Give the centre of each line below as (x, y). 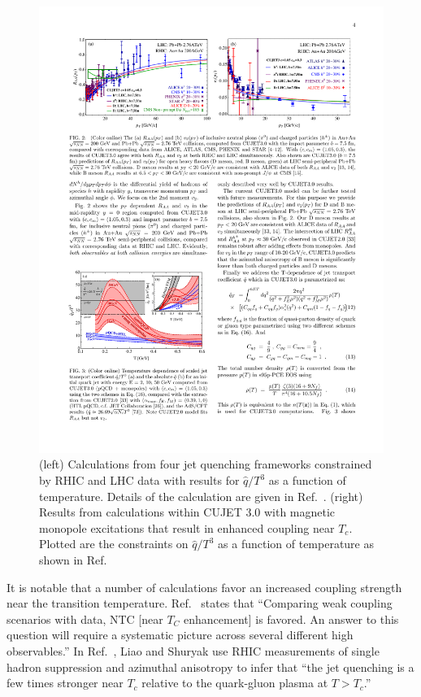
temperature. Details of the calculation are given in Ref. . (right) (201, 496)
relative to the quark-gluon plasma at (235, 683)
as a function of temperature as (296, 544)
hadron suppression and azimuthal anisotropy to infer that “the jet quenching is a (210, 667)
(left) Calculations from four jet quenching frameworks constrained (206, 464)
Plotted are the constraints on (114, 544)
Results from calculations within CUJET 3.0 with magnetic (187, 512)
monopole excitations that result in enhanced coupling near (187, 527)
